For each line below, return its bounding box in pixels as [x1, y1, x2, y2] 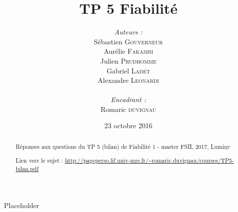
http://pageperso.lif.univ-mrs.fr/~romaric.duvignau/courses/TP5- [65, 156, 234, 165]
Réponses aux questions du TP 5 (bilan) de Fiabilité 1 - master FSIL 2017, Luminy [15, 142, 231, 150]
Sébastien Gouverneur [94, 36, 163, 46]
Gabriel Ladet [107, 65, 150, 75]
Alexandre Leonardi [98, 75, 159, 85]
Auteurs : [114, 27, 143, 37]
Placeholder [4, 200, 40, 210]
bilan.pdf [15, 165, 39, 173]
